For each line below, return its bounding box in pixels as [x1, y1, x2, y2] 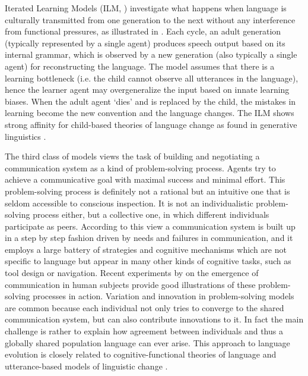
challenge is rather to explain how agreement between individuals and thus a [5, 325, 283, 337]
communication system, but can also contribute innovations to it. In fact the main [5, 313, 304, 325]
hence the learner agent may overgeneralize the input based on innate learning [5, 83, 290, 96]
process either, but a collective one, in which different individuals [33, 208, 269, 221]
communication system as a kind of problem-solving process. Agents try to [5, 161, 276, 174]
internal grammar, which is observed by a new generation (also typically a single [5, 48, 297, 61]
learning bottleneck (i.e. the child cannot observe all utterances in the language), [5, 71, 299, 84]
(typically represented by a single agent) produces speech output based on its [5, 36, 285, 49]
